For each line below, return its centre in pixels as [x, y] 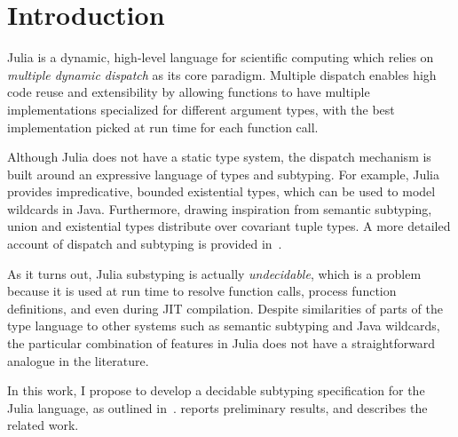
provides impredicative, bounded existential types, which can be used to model [221, 191]
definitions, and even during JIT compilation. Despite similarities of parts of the [225, 308]
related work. [43, 425]
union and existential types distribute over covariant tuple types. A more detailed [229, 226]
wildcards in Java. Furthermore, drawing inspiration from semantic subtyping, [220, 208]
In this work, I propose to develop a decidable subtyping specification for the [216, 390]
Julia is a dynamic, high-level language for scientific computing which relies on [221, 57]
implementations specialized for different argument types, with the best [201, 109]
